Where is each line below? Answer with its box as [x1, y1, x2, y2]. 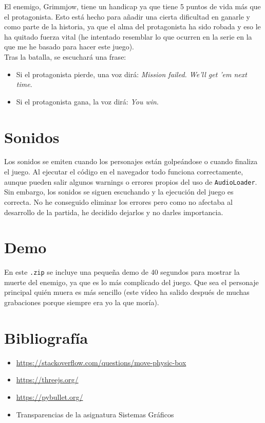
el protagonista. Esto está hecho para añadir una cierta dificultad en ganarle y [4, 11, 250, 22]
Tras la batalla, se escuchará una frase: [4, 51, 126, 62]
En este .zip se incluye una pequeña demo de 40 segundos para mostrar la [4, 267, 240, 277]
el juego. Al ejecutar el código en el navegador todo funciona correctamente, [4, 166, 243, 177]
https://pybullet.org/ [16, 391, 83, 402]
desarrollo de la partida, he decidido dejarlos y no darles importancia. [4, 206, 223, 217]
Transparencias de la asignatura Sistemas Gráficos [16, 409, 174, 419]
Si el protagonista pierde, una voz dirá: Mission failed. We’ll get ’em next [16, 68, 247, 79]
